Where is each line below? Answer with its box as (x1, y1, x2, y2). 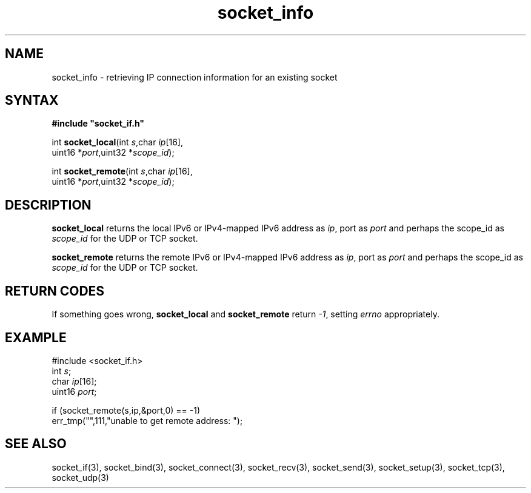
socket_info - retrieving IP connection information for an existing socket (52, 71, 338, 82)
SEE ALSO (5, 436, 67, 452)
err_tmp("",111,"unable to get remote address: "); (52, 415, 243, 426)
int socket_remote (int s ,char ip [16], (52, 166, 193, 177)
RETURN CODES (5, 283, 105, 299)
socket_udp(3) (52, 472, 109, 483)
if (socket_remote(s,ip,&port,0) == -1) (52, 405, 201, 415)
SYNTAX (5, 93, 59, 108)
